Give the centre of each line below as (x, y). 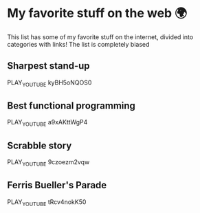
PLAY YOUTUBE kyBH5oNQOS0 (49, 83)
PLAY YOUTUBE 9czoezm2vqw (48, 162)
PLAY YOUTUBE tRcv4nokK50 (47, 202)
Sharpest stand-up (49, 66)
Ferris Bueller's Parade (57, 185)
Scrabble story (40, 145)
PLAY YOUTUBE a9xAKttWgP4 (47, 123)
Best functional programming (71, 105)
